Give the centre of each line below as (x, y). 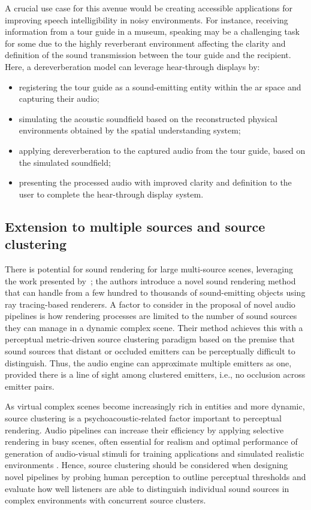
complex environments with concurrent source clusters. (105, 500)
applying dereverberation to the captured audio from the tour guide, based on (162, 150)
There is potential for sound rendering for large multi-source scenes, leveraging (149, 268)
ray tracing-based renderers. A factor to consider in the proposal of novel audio (150, 304)
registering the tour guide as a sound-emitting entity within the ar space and (160, 86)
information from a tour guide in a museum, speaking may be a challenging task (152, 31)
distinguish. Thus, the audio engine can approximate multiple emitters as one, (148, 362)
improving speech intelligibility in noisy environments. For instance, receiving (147, 19)
